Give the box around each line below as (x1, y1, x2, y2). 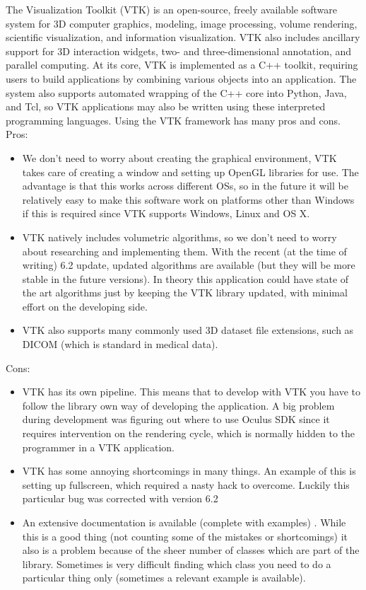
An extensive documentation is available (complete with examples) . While (22, 515, 346, 529)
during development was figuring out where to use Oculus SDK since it (22, 412, 330, 427)
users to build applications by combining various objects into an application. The (6, 71, 357, 86)
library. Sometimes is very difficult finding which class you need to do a (22, 556, 331, 571)
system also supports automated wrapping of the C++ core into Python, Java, (6, 85, 347, 100)
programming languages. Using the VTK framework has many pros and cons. (6, 112, 341, 127)
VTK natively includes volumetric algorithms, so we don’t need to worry (22, 229, 337, 244)
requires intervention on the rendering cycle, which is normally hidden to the (22, 426, 355, 441)
